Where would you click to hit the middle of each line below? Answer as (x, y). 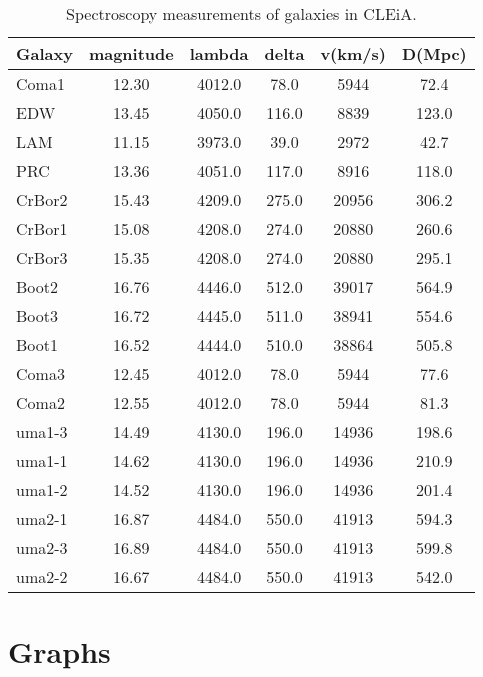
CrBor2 (42, 199)
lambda (219, 53)
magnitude (131, 53)
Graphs (59, 651)
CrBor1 (42, 228)
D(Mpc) (434, 53)
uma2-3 (42, 547)
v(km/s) (353, 53)
